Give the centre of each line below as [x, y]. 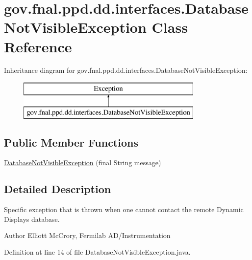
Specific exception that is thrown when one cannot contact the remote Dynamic [124, 209]
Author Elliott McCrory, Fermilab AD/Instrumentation [87, 235]
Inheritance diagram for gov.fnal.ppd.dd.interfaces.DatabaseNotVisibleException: [126, 70]
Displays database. [32, 219]
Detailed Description [58, 189]
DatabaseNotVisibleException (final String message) [83, 162]
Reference [38, 46]
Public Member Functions [71, 142]
